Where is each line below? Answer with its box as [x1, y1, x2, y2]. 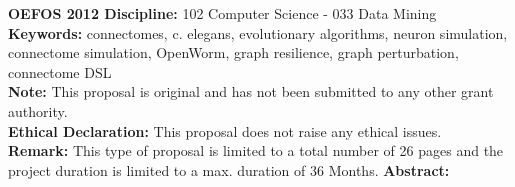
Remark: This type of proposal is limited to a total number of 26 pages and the [8, 140, 504, 161]
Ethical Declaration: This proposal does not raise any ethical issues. [8, 120, 442, 141]
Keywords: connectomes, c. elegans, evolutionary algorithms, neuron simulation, [8, 22, 508, 43]
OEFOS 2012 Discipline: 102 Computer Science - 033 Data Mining [8, 3, 437, 23]
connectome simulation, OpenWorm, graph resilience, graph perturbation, [8, 42, 459, 63]
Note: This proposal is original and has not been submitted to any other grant [8, 81, 494, 102]
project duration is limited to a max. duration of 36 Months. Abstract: [8, 159, 450, 180]
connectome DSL [8, 61, 112, 82]
